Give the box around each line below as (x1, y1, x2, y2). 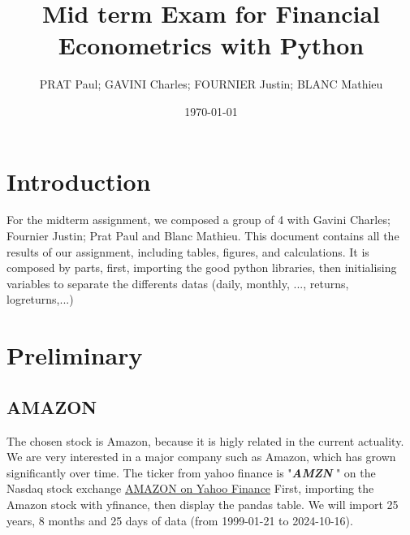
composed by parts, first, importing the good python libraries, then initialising (6, 259, 397, 276)
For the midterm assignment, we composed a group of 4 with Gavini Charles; (6, 211, 391, 228)
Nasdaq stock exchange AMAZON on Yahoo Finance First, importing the (6, 480, 374, 497)
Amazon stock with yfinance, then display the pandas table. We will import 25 (6, 495, 399, 512)
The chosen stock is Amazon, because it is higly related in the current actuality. (6, 432, 404, 449)
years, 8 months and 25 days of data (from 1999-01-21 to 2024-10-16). (6, 511, 353, 529)
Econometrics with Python (58, 28, 365, 62)
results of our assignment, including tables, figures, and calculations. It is (6, 243, 369, 260)
